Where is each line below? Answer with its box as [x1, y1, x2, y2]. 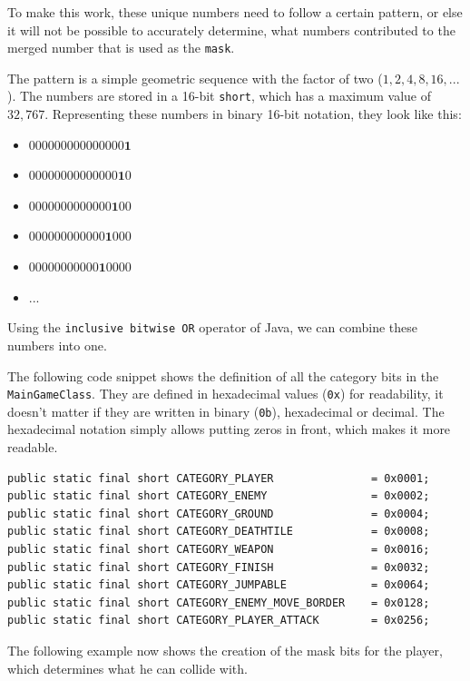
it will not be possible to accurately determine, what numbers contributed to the [7, 20, 455, 39]
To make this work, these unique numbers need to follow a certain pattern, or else [7, 3, 463, 21]
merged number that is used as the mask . [7, 38, 235, 57]
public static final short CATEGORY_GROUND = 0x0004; [7, 507, 430, 520]
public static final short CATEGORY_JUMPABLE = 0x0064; [7, 578, 430, 592]
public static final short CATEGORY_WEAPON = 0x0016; [7, 542, 430, 556]
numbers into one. [7, 335, 107, 354]
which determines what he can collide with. [7, 658, 248, 677]
